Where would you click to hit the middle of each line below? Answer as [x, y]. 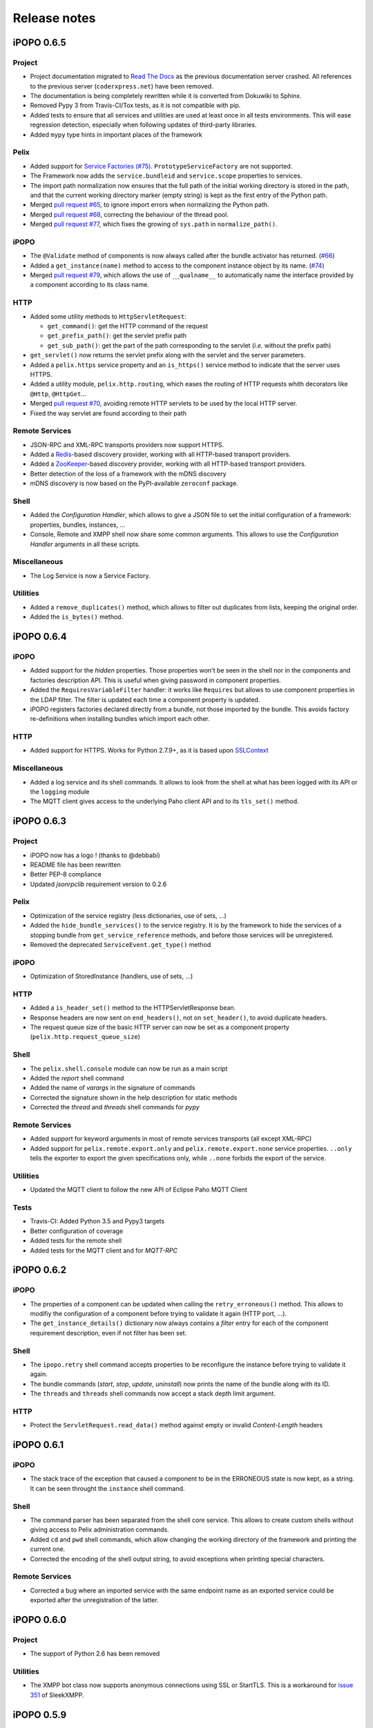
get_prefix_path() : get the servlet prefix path [117, 336]
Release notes [54, 18]
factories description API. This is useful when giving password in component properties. [155, 680]
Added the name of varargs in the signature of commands [113, 1088]
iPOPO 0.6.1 [38, 1445]
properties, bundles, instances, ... [78, 525]
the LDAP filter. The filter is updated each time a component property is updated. [145, 699]
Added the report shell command [77, 1078]
